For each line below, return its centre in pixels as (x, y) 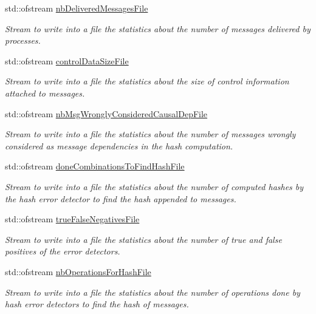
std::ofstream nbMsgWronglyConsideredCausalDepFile (106, 113)
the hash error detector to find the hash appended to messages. (121, 198)
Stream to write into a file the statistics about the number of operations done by (153, 292)
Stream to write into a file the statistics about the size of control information (147, 81)
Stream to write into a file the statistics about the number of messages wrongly (150, 134)
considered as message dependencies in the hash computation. (119, 145)
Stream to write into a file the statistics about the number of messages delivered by (158, 28)
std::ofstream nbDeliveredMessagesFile (77, 8)
